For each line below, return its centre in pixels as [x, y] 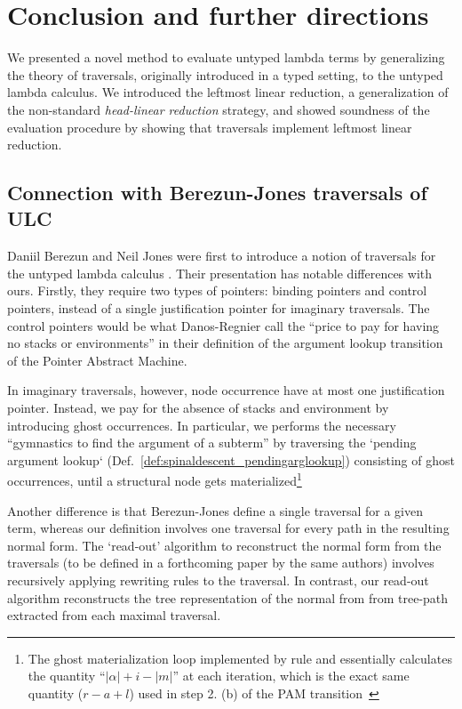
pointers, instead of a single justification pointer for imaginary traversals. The [219, 308]
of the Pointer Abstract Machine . [97, 360]
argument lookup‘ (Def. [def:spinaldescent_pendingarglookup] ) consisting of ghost [231, 459]
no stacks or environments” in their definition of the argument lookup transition [225, 343]
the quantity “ [67, 676]
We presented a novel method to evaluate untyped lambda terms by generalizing [226, 57]
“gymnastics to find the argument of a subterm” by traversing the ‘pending [212, 443]
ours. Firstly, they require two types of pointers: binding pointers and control [217, 290]
